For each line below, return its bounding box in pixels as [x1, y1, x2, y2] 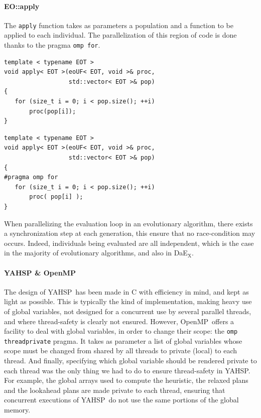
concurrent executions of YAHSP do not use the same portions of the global [4, 394, 239, 405]
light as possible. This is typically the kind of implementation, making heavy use [4, 296, 252, 307]
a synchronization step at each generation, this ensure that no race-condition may [4, 228, 255, 238]
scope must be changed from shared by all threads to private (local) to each [4, 345, 237, 356]
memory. [4, 404, 31, 415]
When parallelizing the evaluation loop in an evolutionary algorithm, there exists [4, 218, 253, 228]
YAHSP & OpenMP [4, 267, 76, 277]
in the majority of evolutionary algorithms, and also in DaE [4, 247, 188, 258]
